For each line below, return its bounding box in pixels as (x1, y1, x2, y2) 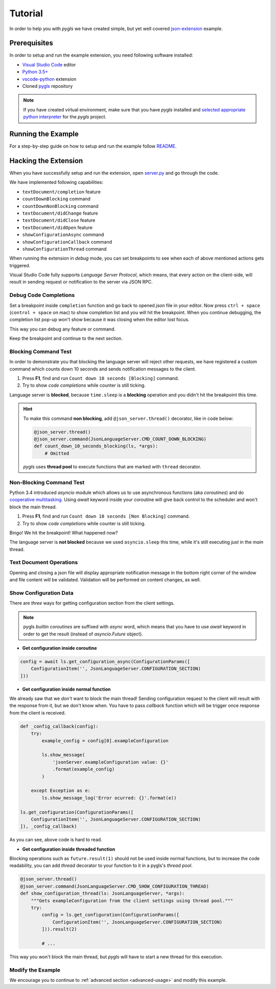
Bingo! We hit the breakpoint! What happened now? (9, 529, 118, 536)
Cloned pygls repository (22, 83, 73, 89)
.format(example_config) (52, 766, 115, 772)
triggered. (9, 262, 31, 268)
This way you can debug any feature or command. (9, 326, 116, 332)
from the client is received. (9, 710, 66, 716)
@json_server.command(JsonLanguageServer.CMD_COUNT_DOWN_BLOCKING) (34, 436, 207, 442)
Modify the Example (9, 966, 61, 973)
